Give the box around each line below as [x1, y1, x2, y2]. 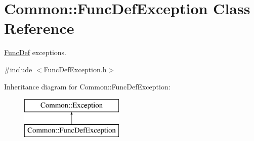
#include [4, 64, 32, 74]
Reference [4, 18, 74, 38]
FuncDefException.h [44, 64, 107, 74]
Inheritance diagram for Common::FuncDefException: [4, 81, 171, 91]
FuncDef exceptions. [4, 47, 66, 58]
